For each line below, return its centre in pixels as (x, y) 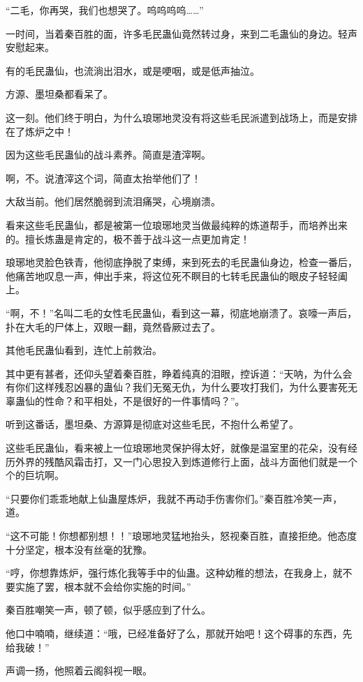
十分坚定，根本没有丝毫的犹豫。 (79, 549)
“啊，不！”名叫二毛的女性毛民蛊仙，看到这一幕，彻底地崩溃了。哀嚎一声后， (181, 312)
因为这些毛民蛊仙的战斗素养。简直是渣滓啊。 (108, 155)
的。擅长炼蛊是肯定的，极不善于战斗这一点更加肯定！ (128, 238)
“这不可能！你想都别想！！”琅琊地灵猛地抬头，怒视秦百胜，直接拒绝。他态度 (181, 536)
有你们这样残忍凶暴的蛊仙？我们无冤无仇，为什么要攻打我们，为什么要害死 (177, 387)
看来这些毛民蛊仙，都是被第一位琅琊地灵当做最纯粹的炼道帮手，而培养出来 (177, 224)
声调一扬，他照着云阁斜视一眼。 (79, 670)
